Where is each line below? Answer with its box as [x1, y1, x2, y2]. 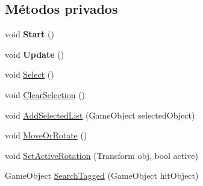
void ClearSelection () [5, 88, 86, 101]
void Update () [5, 48, 64, 60]
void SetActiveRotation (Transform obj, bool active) [5, 149, 198, 161]
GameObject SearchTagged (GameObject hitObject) [5, 169, 199, 182]
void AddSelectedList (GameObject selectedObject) [5, 108, 195, 121]
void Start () [5, 28, 54, 40]
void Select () [5, 68, 54, 81]
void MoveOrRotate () [5, 129, 87, 141]
